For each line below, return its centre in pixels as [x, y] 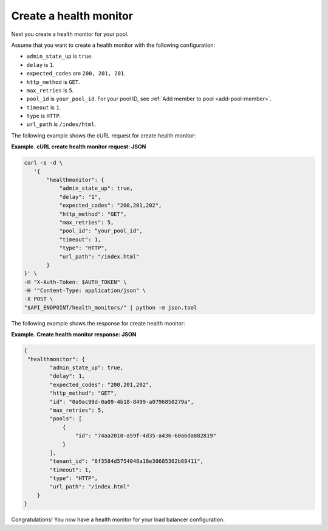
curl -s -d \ [43, 163]
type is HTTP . [44, 116]
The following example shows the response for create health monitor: [98, 323]
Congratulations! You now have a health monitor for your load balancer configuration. [118, 519]
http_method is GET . [53, 82]
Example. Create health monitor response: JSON [74, 335]
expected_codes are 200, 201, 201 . [76, 74]
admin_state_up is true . [60, 56]
